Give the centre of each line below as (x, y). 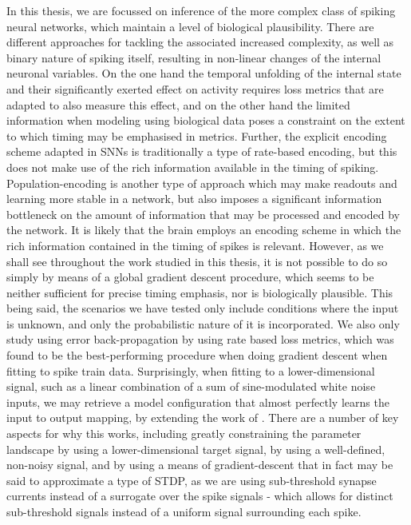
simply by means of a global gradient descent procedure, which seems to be (190, 277)
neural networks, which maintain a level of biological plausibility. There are (190, 26)
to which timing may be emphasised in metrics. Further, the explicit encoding (197, 135)
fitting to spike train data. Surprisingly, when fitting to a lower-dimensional (191, 370)
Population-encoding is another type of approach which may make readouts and (202, 183)
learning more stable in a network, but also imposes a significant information (194, 199)
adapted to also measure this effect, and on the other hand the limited (178, 104)
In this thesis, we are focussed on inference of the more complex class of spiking (201, 10)
